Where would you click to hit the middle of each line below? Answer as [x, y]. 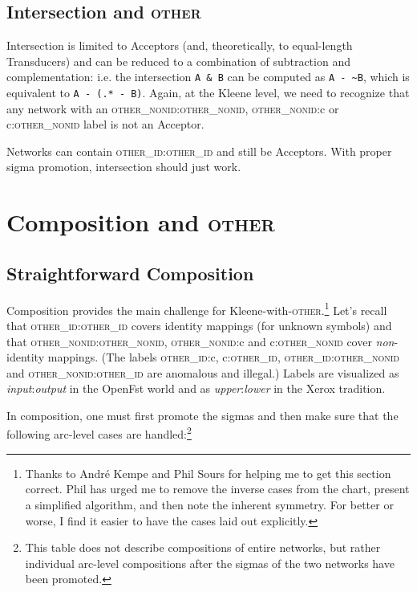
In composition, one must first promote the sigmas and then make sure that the [202, 415]
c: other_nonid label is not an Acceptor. [105, 124]
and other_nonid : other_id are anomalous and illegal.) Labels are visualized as [203, 372]
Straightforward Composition [130, 273]
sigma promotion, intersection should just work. [124, 167]
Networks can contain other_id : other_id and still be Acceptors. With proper [199, 151]
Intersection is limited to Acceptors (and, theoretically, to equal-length [180, 45]
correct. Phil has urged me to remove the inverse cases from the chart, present [217, 489]
